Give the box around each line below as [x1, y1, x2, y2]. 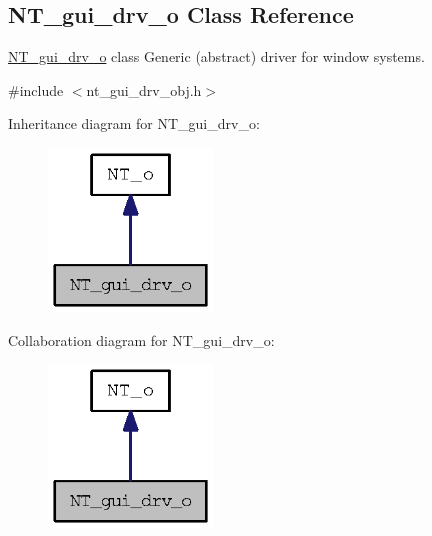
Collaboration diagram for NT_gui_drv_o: [8, 329, 275, 350]
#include [8, 79, 64, 100]
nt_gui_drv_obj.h [86, 79, 202, 100]
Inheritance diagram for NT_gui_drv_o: [8, 113, 260, 134]
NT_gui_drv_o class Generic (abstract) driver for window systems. [8, 46, 425, 67]
